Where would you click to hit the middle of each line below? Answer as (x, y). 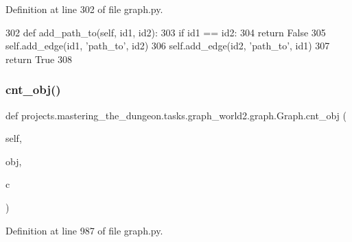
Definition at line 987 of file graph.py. (84, 230)
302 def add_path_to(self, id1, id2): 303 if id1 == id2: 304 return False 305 (166, 32)
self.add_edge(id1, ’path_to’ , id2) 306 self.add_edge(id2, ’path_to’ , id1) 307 (168, 46)
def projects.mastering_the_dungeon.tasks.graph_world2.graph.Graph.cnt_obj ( (176, 115)
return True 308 (39, 59)
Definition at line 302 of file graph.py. (84, 9)
